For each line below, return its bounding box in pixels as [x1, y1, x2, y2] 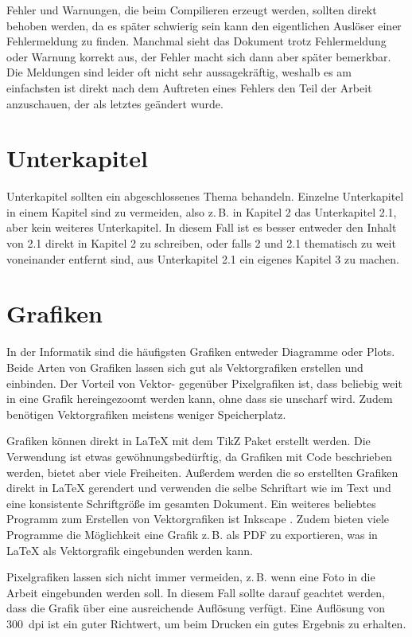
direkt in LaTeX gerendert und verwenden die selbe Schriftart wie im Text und [6, 479, 391, 496]
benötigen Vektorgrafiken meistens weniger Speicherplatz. [6, 405, 286, 422]
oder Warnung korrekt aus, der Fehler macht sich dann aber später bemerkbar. [6, 48, 391, 64]
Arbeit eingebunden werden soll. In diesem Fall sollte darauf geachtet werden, [6, 584, 385, 600]
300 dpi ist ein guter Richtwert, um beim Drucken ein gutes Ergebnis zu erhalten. [6, 615, 406, 631]
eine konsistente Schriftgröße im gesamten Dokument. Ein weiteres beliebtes [6, 494, 376, 511]
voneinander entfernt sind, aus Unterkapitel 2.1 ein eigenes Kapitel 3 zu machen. [6, 250, 399, 267]
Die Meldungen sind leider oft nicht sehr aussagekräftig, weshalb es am [6, 64, 352, 80]
